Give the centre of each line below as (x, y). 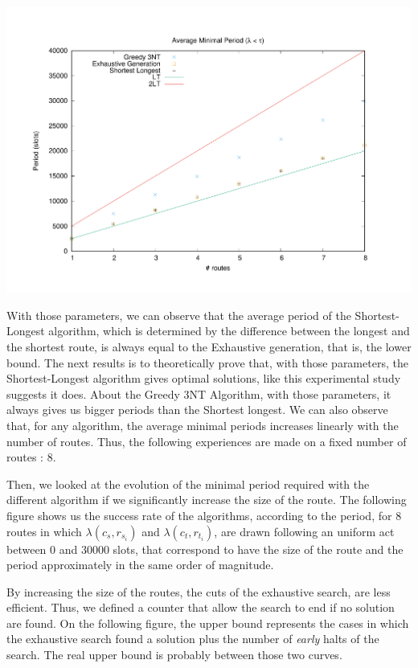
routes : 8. (31, 457)
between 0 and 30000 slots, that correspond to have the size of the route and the (205, 549)
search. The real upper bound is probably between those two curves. (174, 655)
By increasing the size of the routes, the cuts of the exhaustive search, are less (199, 591)
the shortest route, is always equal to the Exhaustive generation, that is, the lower (209, 346)
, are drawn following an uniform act (304, 531)
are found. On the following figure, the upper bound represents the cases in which (208, 623)
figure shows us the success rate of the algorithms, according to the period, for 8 (204, 515)
